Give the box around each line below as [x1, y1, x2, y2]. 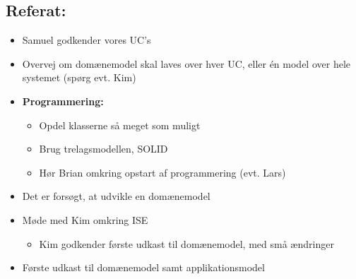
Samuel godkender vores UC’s [22, 32, 151, 47]
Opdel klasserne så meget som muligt [39, 117, 201, 132]
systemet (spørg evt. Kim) [22, 70, 136, 85]
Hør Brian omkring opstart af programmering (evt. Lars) [39, 165, 286, 179]
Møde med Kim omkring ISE [22, 212, 148, 227]
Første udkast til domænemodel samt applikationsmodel [22, 260, 265, 275]
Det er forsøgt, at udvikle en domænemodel [22, 189, 210, 203]
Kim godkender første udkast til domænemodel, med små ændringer [39, 236, 334, 251]
